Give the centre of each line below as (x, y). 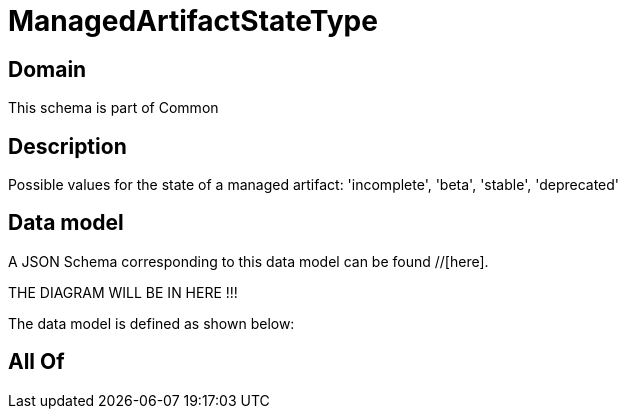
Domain (47, 69)
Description (67, 146)
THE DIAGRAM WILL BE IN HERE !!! (123, 292)
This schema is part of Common (113, 108)
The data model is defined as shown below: (151, 323)
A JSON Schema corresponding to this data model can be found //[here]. (248, 261)
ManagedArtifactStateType (193, 21)
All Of (36, 362)
